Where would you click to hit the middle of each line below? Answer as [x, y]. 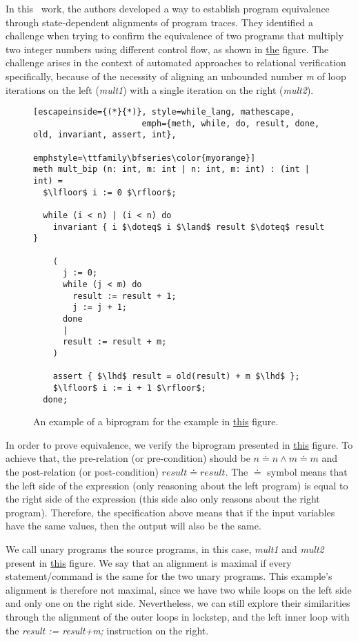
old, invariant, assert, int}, [105, 135]
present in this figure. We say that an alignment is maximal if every [149, 562]
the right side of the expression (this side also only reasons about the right [163, 499]
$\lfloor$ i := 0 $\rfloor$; [110, 192]
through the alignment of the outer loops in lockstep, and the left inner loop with [178, 616]
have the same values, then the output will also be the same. [133, 526]
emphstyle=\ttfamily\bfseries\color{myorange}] [145, 158]
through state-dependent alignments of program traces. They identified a [160, 22]
